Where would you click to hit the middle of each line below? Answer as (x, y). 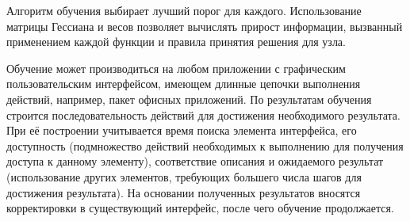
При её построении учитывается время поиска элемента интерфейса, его (182, 130)
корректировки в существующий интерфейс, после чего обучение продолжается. (200, 208)
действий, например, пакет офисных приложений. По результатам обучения (189, 99)
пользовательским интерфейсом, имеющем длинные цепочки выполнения (184, 84)
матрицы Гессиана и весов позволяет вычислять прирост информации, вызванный (205, 26)
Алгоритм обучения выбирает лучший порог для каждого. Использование (184, 10)
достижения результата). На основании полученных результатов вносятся (184, 192)
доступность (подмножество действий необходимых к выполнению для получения (205, 145)
